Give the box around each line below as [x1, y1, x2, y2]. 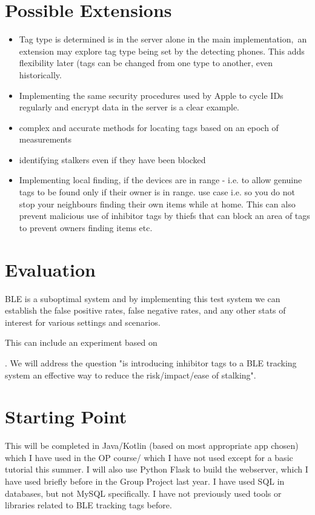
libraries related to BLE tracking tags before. [5, 499, 172, 511]
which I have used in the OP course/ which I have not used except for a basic [5, 451, 293, 463]
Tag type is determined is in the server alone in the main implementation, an [19, 33, 307, 45]
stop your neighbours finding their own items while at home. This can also [19, 197, 296, 210]
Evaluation [5, 257, 96, 281]
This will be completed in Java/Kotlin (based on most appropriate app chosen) [5, 439, 299, 452]
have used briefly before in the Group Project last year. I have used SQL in [5, 475, 285, 488]
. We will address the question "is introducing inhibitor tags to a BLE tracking [5, 356, 297, 369]
